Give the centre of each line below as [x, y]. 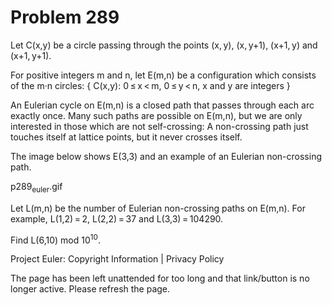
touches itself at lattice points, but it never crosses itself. [126, 137]
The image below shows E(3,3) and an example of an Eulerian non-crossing [166, 156]
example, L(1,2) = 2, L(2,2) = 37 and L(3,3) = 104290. [117, 218]
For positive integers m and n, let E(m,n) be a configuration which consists [163, 75]
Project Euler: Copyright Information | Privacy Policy [117, 259]
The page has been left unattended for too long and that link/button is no [160, 278]
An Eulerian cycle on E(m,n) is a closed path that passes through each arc [162, 105]
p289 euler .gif [36, 187]
